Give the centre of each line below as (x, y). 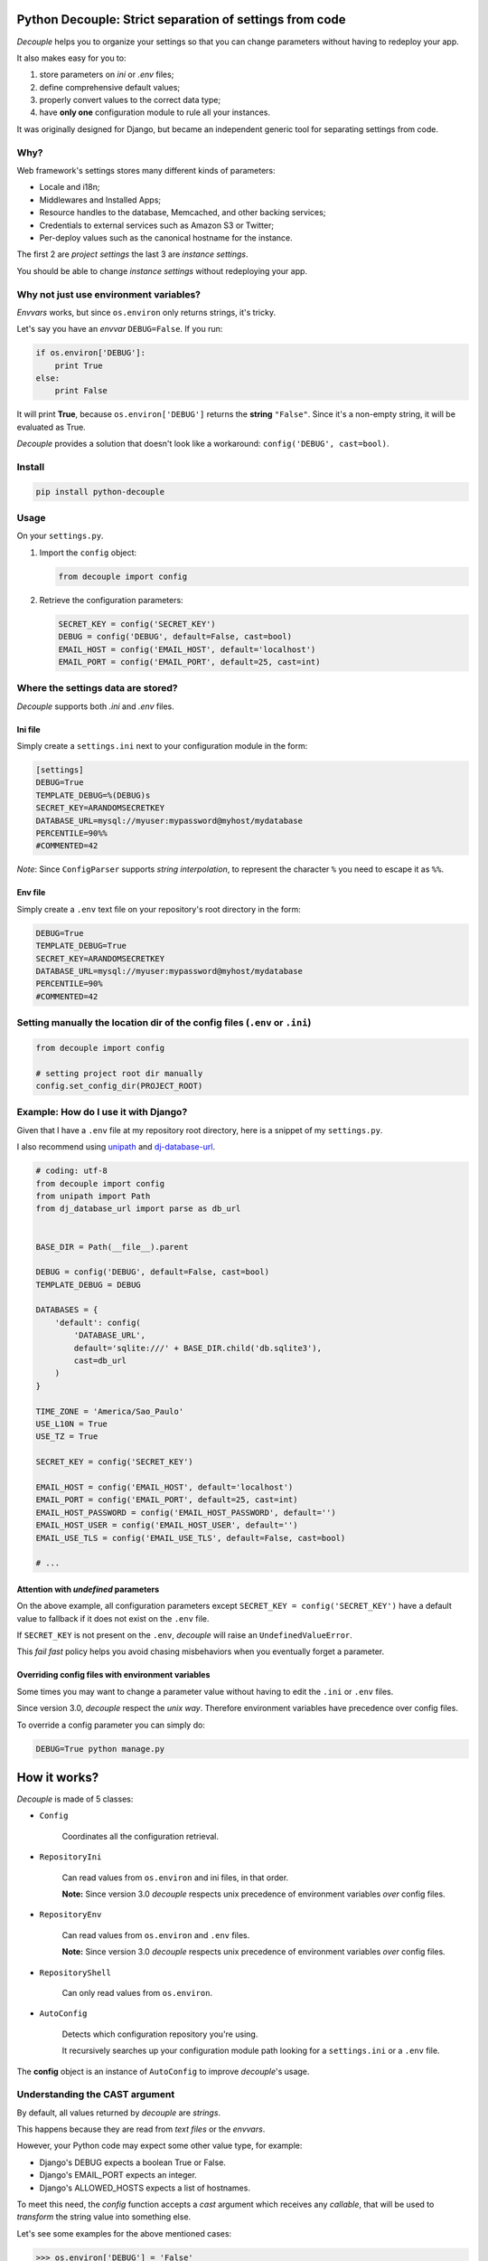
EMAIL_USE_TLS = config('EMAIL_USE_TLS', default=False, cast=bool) (191, 1538)
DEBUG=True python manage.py (100, 1749)
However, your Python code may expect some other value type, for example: (160, 2146)
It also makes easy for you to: (71, 58)
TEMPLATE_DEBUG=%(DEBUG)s (93, 795)
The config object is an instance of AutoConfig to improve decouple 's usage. (163, 2071)
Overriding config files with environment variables (113, 1675)
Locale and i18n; (70, 187)
